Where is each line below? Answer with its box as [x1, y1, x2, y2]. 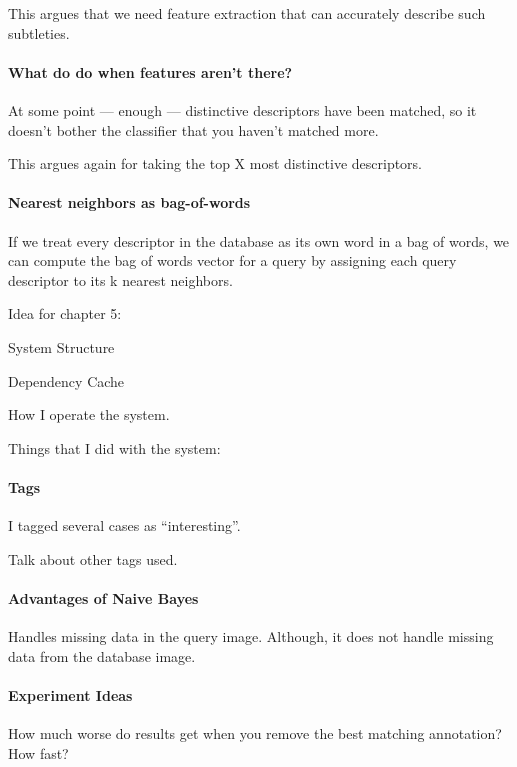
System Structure [8, 336, 115, 357]
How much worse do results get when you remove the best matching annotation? [8, 723, 502, 744]
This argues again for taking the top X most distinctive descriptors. [8, 153, 423, 174]
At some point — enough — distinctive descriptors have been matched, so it [8, 99, 477, 120]
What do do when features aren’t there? [8, 61, 293, 82]
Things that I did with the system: [8, 437, 221, 458]
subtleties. [8, 22, 70, 43]
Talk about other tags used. [8, 548, 178, 569]
